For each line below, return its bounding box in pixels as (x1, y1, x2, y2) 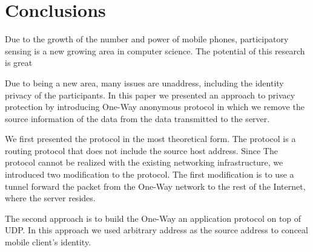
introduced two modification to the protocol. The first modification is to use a (5, 168, 294, 181)
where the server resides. (5, 192, 96, 204)
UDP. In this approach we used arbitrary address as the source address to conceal (5, 224, 308, 236)
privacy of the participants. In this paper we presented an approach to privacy (5, 88, 295, 101)
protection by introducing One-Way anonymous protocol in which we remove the (5, 100, 305, 113)
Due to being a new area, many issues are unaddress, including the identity (5, 76, 284, 89)
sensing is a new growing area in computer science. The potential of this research (5, 44, 305, 57)
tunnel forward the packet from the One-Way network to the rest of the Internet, (5, 179, 306, 192)
